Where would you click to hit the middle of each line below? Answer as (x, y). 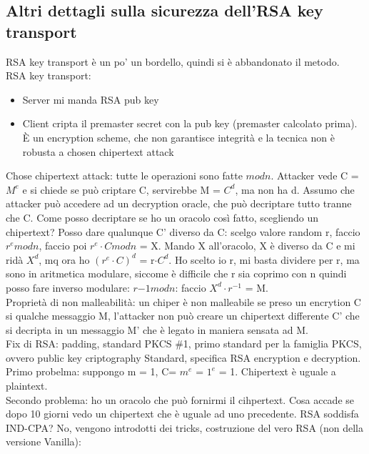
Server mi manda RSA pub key (91, 99)
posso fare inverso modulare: (68, 287)
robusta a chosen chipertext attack (98, 151)
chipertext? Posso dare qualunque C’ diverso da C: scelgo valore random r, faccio (183, 231)
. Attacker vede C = (315, 176)
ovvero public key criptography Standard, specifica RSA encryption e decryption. (183, 357)
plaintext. (27, 386)
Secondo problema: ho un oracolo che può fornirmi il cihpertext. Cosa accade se (180, 399)
